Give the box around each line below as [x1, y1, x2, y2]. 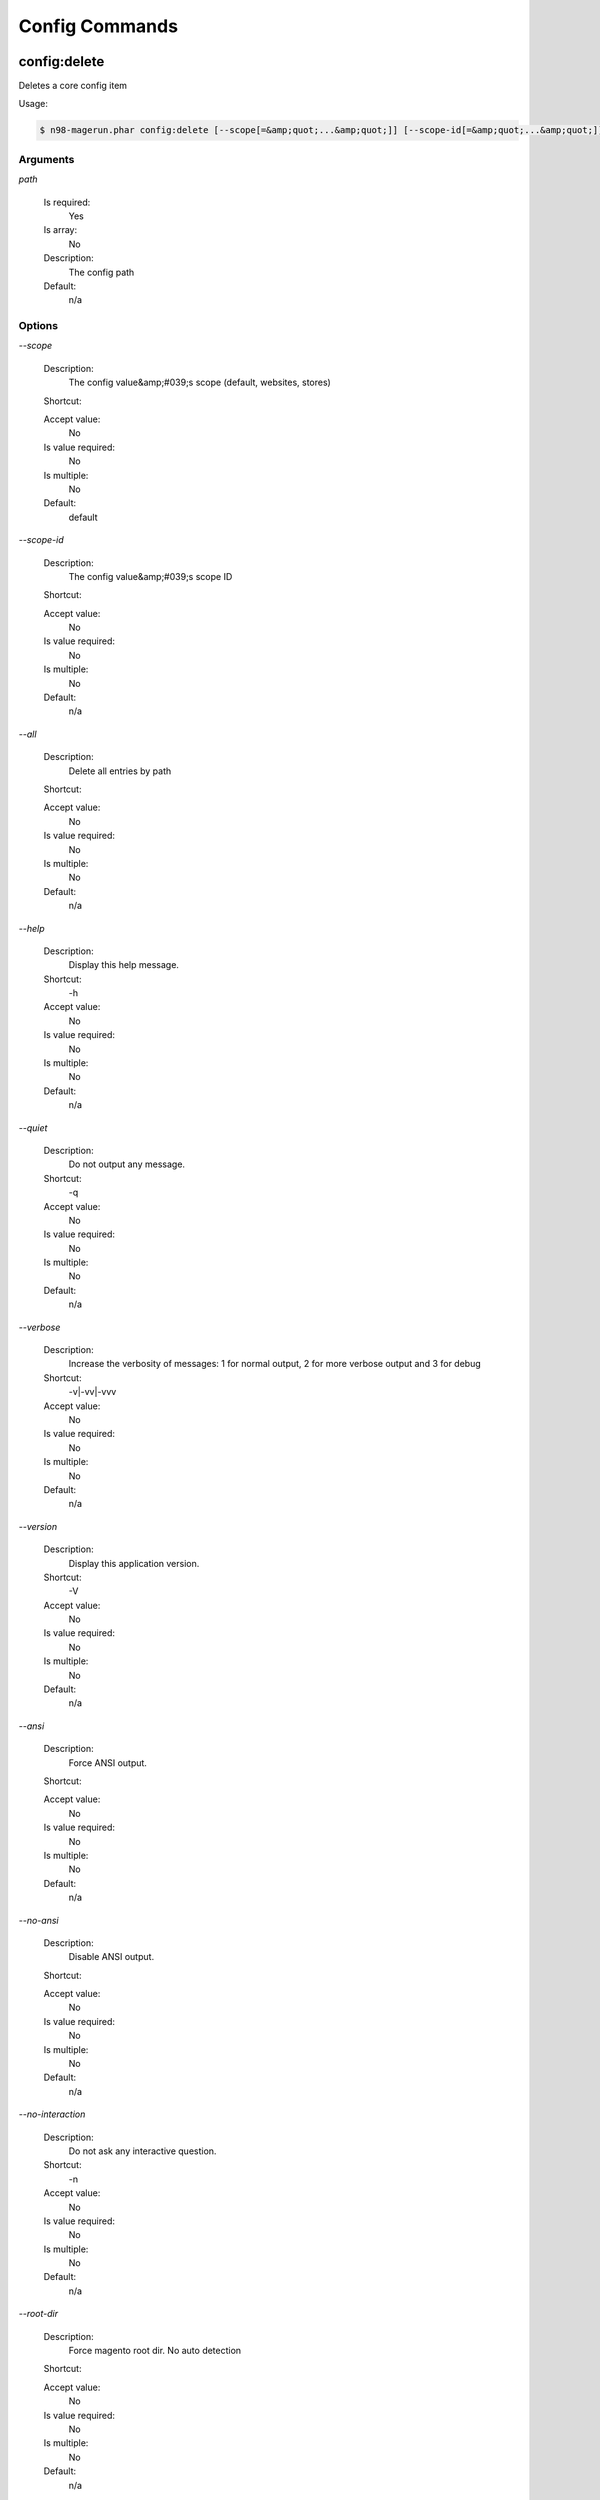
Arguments [18, 152, 75, 166]
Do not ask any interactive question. [68, 2145, 217, 2157]
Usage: [18, 98, 49, 110]
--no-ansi [18, 1914, 59, 1926]
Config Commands [18, 15, 179, 37]
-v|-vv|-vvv [68, 1386, 117, 1398]
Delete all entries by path [68, 765, 172, 777]
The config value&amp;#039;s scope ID [68, 570, 233, 582]
